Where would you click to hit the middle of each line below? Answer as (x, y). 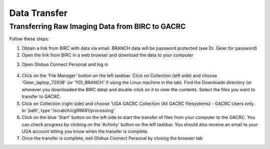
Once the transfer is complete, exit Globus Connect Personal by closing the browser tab (112, 138)
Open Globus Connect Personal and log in (65, 64)
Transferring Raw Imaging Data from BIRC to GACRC (97, 26)
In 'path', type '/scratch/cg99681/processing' (68, 110)
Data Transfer (38, 13)
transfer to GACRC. (41, 97)
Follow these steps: (29, 39)
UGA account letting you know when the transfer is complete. (85, 132)
